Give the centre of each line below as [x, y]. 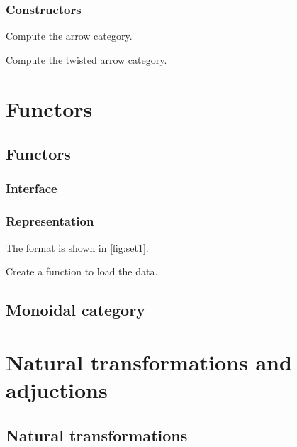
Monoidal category [75, 310]
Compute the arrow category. [69, 36]
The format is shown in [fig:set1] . [77, 247]
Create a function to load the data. [82, 271]
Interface [32, 188]
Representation [50, 221]
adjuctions [57, 389]
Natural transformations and [149, 362]
